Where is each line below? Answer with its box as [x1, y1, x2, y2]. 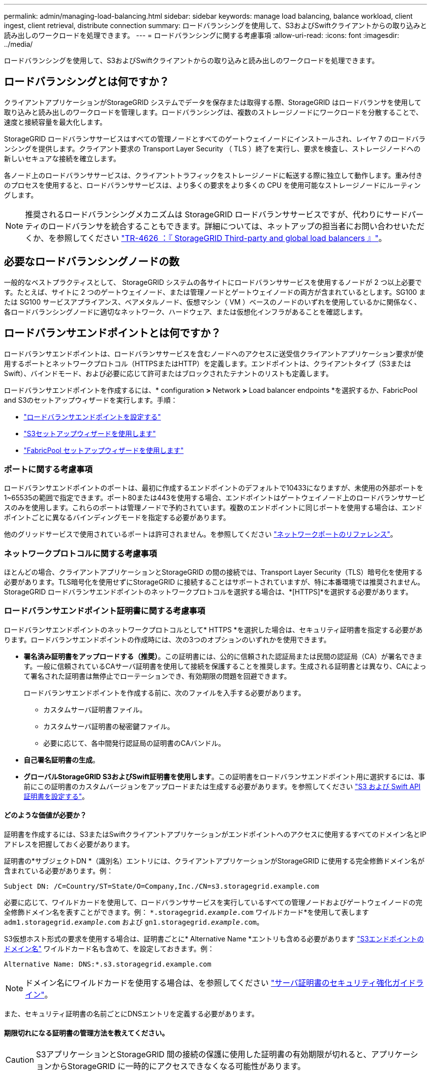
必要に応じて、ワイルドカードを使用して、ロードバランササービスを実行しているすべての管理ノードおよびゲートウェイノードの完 [4, 898, 423, 906]
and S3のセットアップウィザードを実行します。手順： [4, 395, 178, 404]
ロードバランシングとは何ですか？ [4, 75, 169, 88]
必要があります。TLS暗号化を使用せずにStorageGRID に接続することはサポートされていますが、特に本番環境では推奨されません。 [4, 578, 425, 587]
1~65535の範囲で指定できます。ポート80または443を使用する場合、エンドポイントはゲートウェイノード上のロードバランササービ [4, 493, 426, 502]
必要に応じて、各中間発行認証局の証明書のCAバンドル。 [43, 738, 225, 747]
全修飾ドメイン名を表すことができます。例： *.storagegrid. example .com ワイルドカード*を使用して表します [4, 908, 369, 916]
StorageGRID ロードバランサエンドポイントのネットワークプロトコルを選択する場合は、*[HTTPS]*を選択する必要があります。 [4, 588, 413, 596]
